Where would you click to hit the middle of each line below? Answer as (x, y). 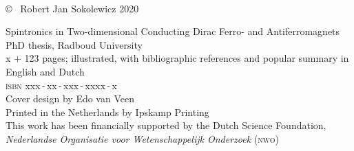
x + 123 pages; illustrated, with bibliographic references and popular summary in (177, 58)
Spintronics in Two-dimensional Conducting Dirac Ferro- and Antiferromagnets (173, 31)
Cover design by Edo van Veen (70, 98)
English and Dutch (45, 71)
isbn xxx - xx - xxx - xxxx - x (61, 85)
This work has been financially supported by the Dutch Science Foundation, (166, 125)
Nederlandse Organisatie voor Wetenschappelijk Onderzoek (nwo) (142, 138)
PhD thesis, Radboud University (74, 44)
